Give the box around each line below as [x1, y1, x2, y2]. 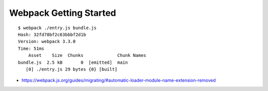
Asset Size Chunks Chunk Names [28, 52, 146, 58]
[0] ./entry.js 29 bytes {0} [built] [25, 66, 118, 72]
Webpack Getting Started [9, 7, 116, 18]
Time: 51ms [18, 45, 45, 51]
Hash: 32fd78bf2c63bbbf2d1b [18, 32, 86, 37]
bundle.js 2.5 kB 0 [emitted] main [18, 59, 129, 65]
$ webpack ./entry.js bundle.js [18, 25, 97, 31]
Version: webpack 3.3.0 [18, 39, 76, 45]
